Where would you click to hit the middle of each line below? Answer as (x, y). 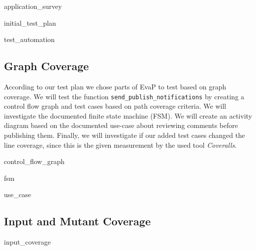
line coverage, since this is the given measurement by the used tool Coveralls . (120, 145)
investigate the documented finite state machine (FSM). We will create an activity (128, 115)
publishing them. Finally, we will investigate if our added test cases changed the (125, 135)
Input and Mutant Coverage (77, 221)
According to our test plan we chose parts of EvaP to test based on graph (115, 86)
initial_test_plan (30, 22)
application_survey (33, 6)
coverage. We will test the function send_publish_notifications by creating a (124, 96)
